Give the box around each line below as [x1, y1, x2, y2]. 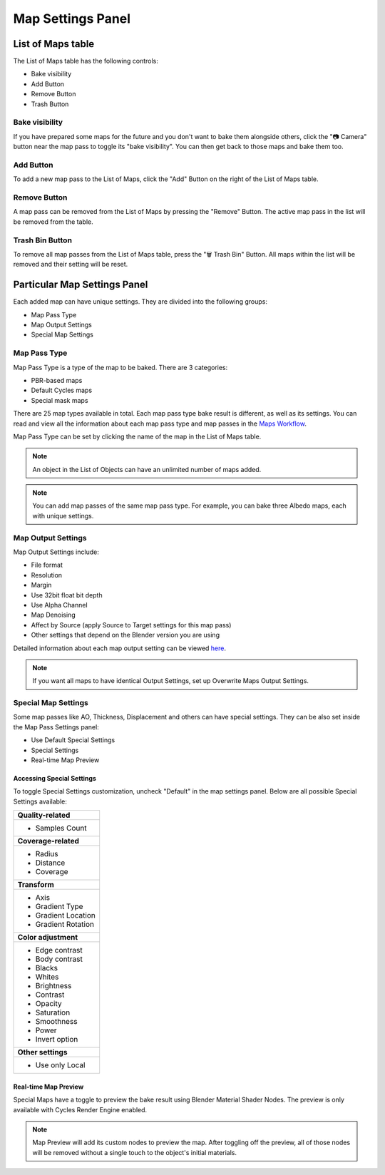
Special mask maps [31, 396, 88, 404]
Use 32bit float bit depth [31, 590, 103, 599]
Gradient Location [35, 910, 96, 920]
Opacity [35, 999, 62, 1009]
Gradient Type [35, 902, 83, 912]
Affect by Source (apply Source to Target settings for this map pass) [31, 620, 232, 629]
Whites [35, 972, 59, 982]
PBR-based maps [31, 376, 83, 384]
